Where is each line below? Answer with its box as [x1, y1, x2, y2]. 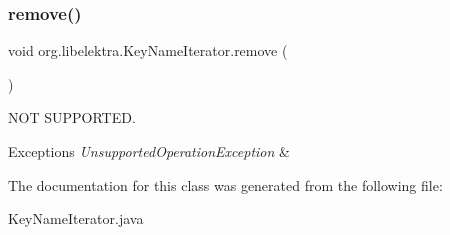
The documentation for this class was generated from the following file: [8, 174, 443, 195]
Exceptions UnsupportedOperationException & [8, 141, 290, 161]
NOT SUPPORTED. [8, 107, 136, 128]
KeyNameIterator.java [8, 208, 144, 229]
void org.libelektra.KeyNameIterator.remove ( [8, 40, 288, 61]
